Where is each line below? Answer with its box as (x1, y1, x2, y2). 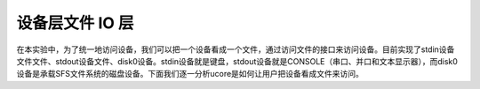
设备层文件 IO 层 (16, 13, 134, 33)
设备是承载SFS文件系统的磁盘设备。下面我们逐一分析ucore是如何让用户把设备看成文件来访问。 (16, 69, 364, 79)
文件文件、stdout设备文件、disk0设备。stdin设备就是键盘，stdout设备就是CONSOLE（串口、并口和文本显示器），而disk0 (16, 56, 458, 66)
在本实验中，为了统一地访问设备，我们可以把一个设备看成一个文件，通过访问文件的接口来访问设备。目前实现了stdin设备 (16, 44, 455, 55)
